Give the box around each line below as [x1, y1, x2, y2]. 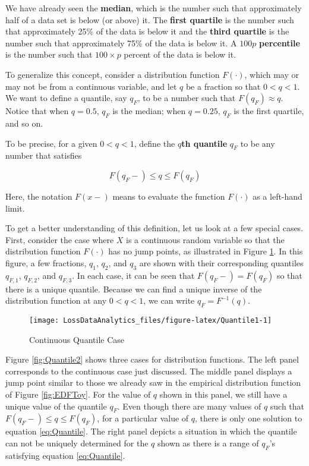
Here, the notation [5, 190, 72, 202]
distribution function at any [5, 294, 107, 307]
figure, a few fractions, [5, 256, 87, 269]
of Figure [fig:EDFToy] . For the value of [5, 388, 151, 400]
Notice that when [5, 105, 69, 117]
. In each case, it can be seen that [72, 269, 195, 281]
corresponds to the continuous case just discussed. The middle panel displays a [5, 364, 292, 377]
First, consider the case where [5, 233, 114, 245]
